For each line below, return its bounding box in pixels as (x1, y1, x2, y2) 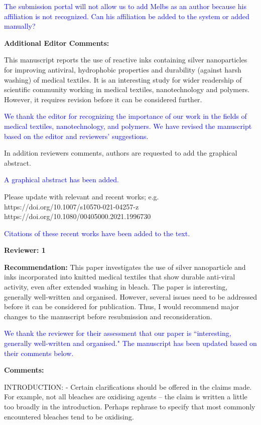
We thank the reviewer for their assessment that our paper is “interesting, (4, 328, 231, 338)
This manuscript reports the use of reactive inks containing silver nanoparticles (4, 54, 247, 65)
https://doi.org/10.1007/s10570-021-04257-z (4, 201, 139, 211)
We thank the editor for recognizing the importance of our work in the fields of (4, 111, 247, 121)
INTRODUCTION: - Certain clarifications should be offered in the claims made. (4, 381, 252, 392)
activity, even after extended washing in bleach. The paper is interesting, (4, 281, 228, 292)
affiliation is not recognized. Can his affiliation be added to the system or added (4, 11, 249, 21)
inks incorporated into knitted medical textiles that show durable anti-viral (4, 271, 235, 282)
